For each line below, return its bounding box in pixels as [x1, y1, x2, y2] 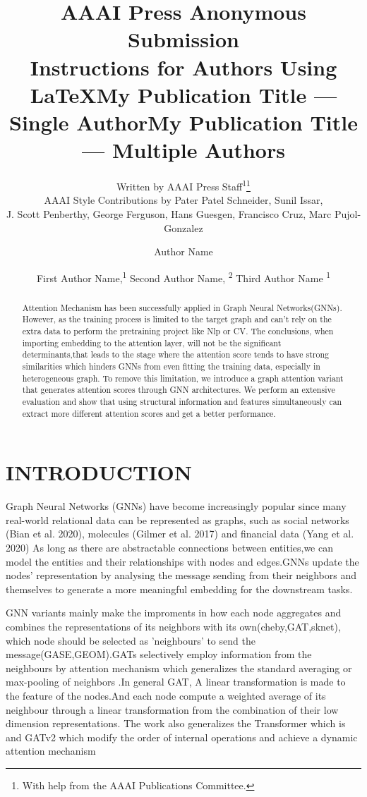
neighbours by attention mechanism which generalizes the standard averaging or [6, 660, 352, 675]
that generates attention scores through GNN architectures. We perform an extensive [22, 384, 335, 396]
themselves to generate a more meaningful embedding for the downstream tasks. [6, 581, 353, 596]
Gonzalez [164, 220, 203, 235]
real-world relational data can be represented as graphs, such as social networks [6, 512, 349, 527]
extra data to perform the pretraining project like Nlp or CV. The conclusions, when [22, 325, 334, 337]
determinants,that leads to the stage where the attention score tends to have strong [22, 348, 329, 360]
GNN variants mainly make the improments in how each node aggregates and [6, 605, 342, 620]
